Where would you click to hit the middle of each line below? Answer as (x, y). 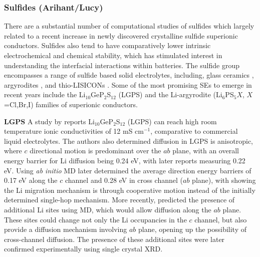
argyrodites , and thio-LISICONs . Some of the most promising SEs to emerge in (128, 84)
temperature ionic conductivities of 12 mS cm (74, 131)
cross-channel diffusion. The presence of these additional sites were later (114, 239)
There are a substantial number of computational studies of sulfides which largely (129, 26)
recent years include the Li (45, 94)
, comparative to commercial (194, 131)
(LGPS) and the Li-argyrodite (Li (170, 94)
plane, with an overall (206, 151)
